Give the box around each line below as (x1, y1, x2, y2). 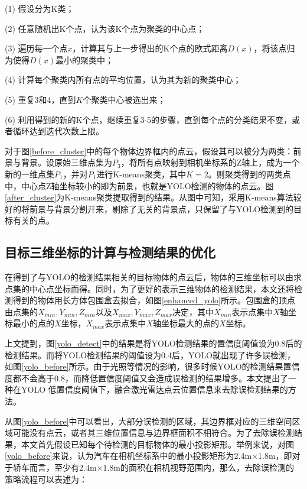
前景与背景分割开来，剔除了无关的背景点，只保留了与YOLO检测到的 (29, 202, 294, 215)
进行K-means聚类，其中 (96, 167, 187, 180)
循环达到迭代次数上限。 (12, 125, 104, 137)
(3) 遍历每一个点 (5, 42, 68, 54)
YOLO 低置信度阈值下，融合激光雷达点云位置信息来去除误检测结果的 (21, 383, 288, 396)
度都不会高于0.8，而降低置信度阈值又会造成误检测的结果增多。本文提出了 (5, 371, 288, 384)
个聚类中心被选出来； (83, 93, 166, 105)
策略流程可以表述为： (5, 472, 87, 485)
